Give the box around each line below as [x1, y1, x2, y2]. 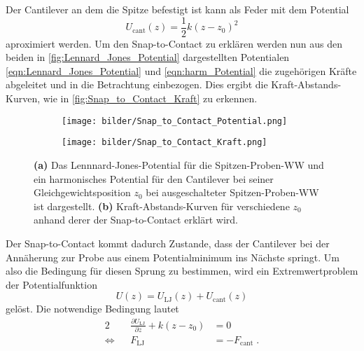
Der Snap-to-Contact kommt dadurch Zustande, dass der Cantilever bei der [6, 235, 330, 250]
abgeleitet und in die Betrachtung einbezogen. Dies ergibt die [6, 77, 268, 92]
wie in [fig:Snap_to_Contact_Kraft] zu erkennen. [43, 91, 258, 106]
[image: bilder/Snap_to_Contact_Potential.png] [62, 116, 288, 126]
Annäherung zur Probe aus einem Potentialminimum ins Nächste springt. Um [6, 249, 339, 264]
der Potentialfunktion [6, 277, 97, 291]
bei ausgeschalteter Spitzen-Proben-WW [146, 185, 319, 200]
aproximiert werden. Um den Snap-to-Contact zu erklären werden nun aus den [6, 36, 342, 50]
